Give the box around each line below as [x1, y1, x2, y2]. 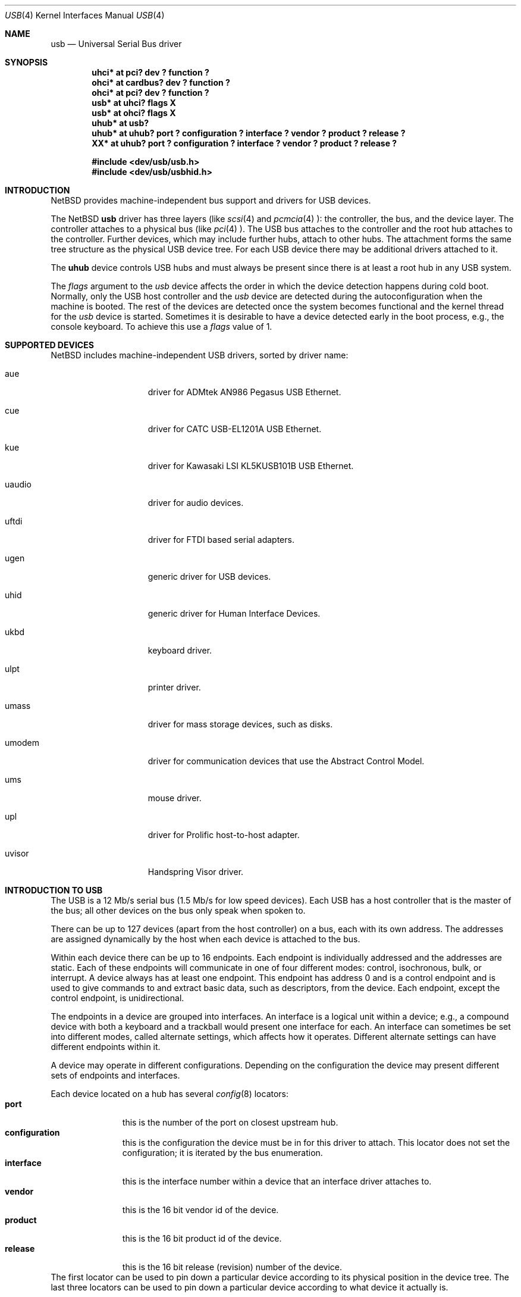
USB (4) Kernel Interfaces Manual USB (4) [5, 10, 165, 20]
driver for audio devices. [147, 498, 244, 508]
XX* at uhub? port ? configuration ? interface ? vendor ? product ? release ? [92, 138, 397, 148]
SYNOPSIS [5, 57, 48, 67]
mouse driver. [147, 793, 202, 803]
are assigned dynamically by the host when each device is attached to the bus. [51, 934, 360, 944]
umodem [5, 737, 39, 748]
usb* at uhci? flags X [92, 98, 176, 108]
